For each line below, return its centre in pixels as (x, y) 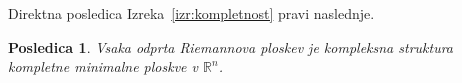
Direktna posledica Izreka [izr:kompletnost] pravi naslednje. (191, 13)
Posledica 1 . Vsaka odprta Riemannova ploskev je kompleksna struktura (231, 46)
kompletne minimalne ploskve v (103, 66)
